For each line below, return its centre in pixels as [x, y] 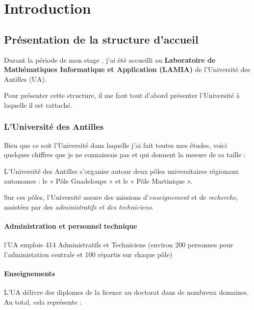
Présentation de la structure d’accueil [101, 39]
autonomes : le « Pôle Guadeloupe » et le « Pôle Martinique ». [98, 180]
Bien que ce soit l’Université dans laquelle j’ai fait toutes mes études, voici [115, 145]
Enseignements [30, 273]
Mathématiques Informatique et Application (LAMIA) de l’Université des [127, 69]
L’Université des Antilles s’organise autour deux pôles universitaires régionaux [121, 171]
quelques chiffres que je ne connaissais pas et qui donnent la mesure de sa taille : [125, 155]
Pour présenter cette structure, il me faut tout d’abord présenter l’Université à [122, 95]
